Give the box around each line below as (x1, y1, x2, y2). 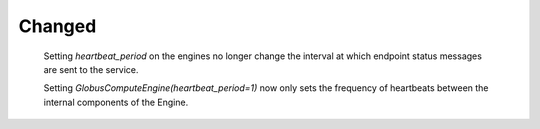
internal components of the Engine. (43, 96, 189, 108)
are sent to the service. (43, 63, 139, 75)
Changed (18, 15, 97, 37)
